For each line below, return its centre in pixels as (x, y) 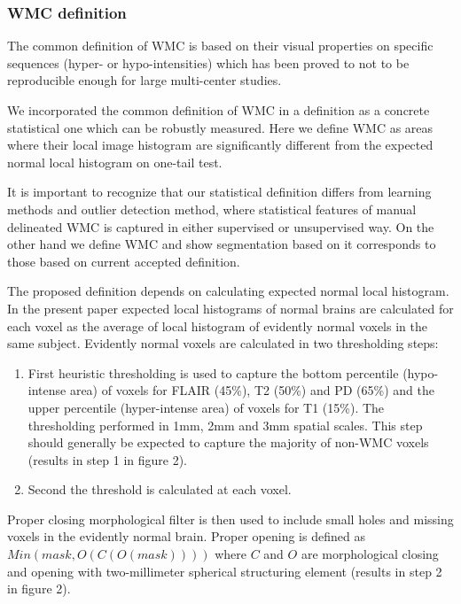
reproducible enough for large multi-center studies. (145, 80)
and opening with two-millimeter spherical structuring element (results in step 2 (225, 571)
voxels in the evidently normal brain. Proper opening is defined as (186, 536)
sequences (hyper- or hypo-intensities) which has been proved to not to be (208, 62)
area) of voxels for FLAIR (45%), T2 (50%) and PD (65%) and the (252, 390)
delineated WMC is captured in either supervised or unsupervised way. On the (221, 226)
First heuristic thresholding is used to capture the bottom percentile (213, 372)
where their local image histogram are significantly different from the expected (220, 145)
